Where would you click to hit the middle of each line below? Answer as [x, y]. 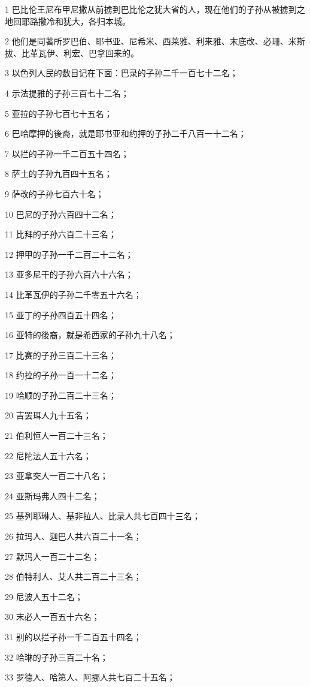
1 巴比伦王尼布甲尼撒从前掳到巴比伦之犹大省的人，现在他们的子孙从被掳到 [151, 9]
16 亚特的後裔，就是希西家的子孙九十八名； [90, 335]
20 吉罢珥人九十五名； [48, 415]
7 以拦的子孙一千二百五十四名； [67, 153]
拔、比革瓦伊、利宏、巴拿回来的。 [72, 52]
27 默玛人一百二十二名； [52, 556]
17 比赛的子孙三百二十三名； [61, 355]
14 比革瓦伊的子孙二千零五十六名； [73, 294]
